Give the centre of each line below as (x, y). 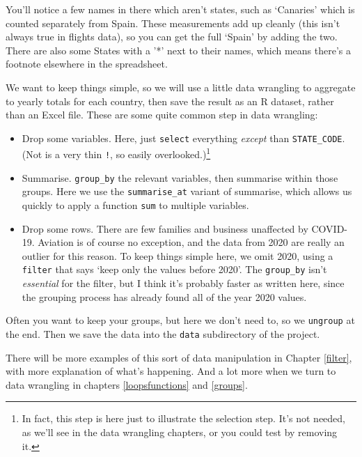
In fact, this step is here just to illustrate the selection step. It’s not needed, (184, 418)
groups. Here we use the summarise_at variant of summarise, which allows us (187, 191)
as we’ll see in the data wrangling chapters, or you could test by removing (180, 432)
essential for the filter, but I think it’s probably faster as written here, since (183, 283)
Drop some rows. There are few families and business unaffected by (165, 228)
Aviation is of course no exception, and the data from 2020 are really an (191, 242)
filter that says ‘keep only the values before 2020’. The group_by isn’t (174, 269)
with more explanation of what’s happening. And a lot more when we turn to (171, 371)
